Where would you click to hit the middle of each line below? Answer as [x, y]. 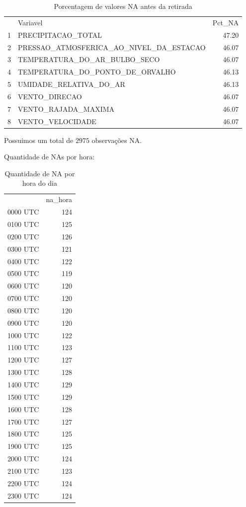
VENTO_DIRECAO [50, 96]
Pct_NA [226, 22]
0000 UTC [23, 212]
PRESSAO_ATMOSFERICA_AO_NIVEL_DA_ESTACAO [112, 47]
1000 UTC [23, 335]
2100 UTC [23, 471]
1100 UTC [23, 347]
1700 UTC [23, 421]
